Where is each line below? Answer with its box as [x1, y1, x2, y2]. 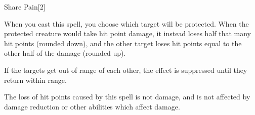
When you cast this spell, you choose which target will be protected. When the [4, 18, 249, 29]
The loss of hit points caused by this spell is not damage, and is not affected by [4, 91, 250, 102]
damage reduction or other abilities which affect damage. [4, 101, 180, 111]
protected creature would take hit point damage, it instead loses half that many [4, 28, 251, 39]
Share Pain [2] [4, 2, 46, 12]
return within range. [4, 74, 67, 85]
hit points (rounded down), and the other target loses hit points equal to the [4, 38, 242, 48]
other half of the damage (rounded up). [4, 48, 126, 58]
